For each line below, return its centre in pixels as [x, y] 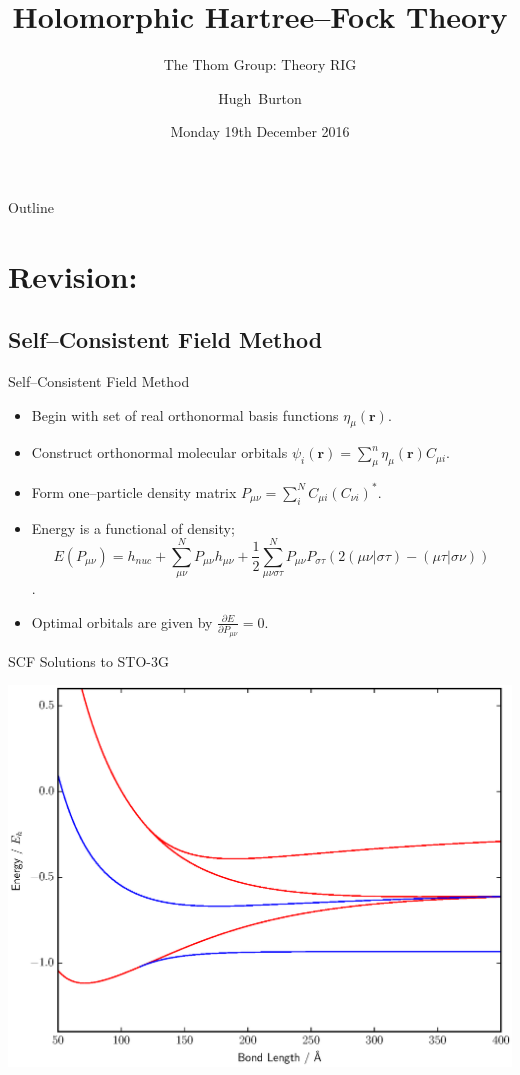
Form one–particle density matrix [134, 491]
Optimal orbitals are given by [122, 621]
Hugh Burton [260, 97]
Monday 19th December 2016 [260, 131]
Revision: [73, 275]
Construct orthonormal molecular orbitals [159, 452]
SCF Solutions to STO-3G [88, 660]
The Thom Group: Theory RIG [260, 64]
